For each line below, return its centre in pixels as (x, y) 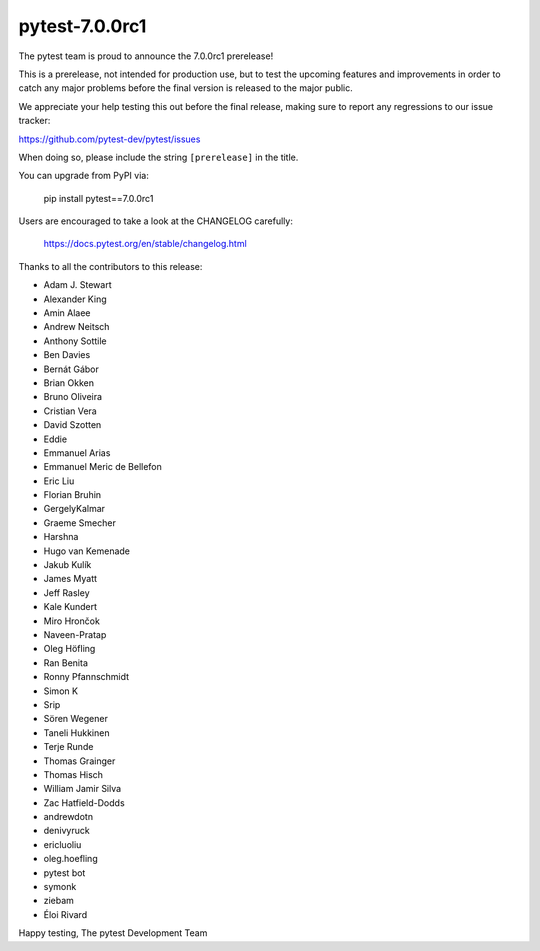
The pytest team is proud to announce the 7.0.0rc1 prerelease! (146, 56)
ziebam (59, 901)
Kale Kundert (70, 607)
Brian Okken (69, 382)
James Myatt (70, 579)
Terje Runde (68, 747)
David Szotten (72, 425)
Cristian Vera (70, 411)
